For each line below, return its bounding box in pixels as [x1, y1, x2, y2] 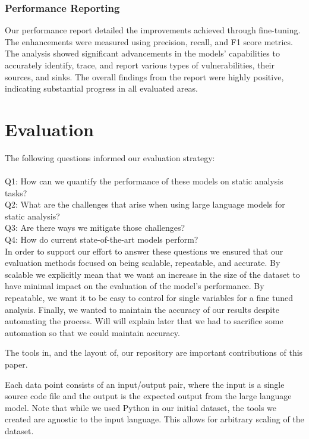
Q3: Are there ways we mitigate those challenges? [5, 221, 185, 234]
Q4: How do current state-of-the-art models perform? [5, 233, 198, 246]
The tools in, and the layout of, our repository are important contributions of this [5, 346, 303, 359]
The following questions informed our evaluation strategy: [5, 151, 215, 164]
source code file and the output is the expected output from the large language [5, 390, 292, 402]
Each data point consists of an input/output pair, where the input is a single [5, 378, 285, 390]
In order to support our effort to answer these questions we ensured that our [5, 244, 283, 257]
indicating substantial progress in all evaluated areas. [5, 82, 198, 95]
